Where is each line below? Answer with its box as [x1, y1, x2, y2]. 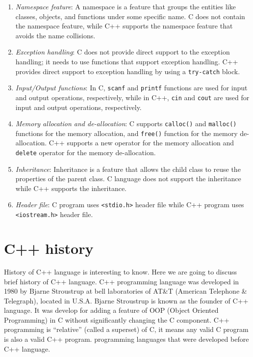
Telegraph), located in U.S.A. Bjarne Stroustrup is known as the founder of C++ [4, 295, 249, 305]
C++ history [4, 238, 94, 258]
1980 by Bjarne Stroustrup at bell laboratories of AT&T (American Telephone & [4, 286, 247, 296]
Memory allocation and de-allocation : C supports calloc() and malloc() [15, 118, 237, 129]
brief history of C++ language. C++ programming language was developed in [4, 276, 239, 286]
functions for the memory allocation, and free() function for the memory [15, 128, 238, 138]
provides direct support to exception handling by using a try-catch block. [15, 66, 240, 76]
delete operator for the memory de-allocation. [15, 147, 156, 158]
